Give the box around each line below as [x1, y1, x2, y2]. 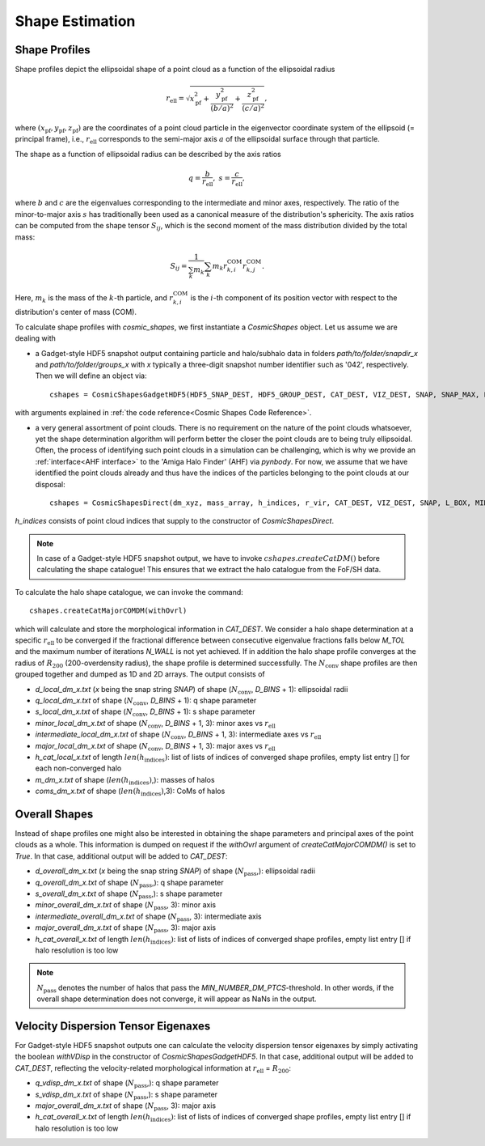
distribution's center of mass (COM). [15, 308, 137, 317]
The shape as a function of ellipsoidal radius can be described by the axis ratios [15, 149, 282, 159]
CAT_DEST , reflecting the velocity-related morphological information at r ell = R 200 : [15, 1063, 291, 1075]
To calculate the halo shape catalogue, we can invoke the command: [15, 587, 244, 596]
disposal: [35, 479, 65, 489]
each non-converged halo [35, 763, 122, 773]
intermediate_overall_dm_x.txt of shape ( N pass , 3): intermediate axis [35, 911, 262, 923]
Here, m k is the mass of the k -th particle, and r [15, 292, 174, 304]
